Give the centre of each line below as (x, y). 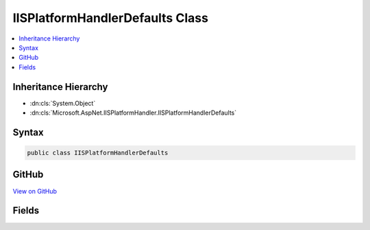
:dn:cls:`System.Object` (63, 103)
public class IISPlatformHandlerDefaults (98, 153)
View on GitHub (35, 191)
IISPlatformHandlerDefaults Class (111, 18)
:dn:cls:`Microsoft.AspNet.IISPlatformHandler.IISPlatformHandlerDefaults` (133, 113)
